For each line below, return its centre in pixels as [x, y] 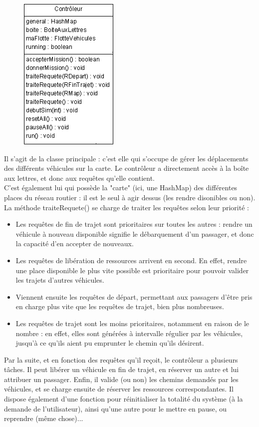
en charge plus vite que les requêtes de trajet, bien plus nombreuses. [120, 306]
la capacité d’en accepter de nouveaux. [75, 243]
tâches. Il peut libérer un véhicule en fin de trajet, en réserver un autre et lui [122, 369]
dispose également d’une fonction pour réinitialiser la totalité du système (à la [124, 399]
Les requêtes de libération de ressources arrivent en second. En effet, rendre [131, 260]
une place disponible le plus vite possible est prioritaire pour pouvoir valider [132, 270]
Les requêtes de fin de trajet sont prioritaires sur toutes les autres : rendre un [134, 224]
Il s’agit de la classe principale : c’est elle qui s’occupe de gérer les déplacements [126, 158]
